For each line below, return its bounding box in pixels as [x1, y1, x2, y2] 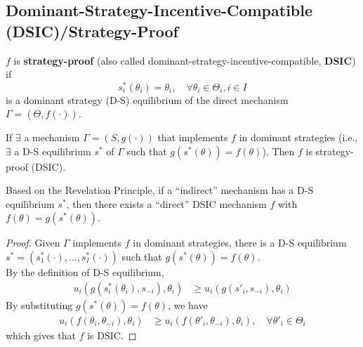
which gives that [6, 327, 77, 342]
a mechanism [24, 130, 80, 145]
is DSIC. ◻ [87, 327, 137, 342]
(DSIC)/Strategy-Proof [6, 20, 178, 41]
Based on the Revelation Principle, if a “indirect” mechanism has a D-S [6, 183, 314, 197]
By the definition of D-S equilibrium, [6, 265, 164, 280]
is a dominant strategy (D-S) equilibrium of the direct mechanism [6, 92, 289, 107]
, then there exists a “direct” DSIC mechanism [66, 196, 267, 211]
